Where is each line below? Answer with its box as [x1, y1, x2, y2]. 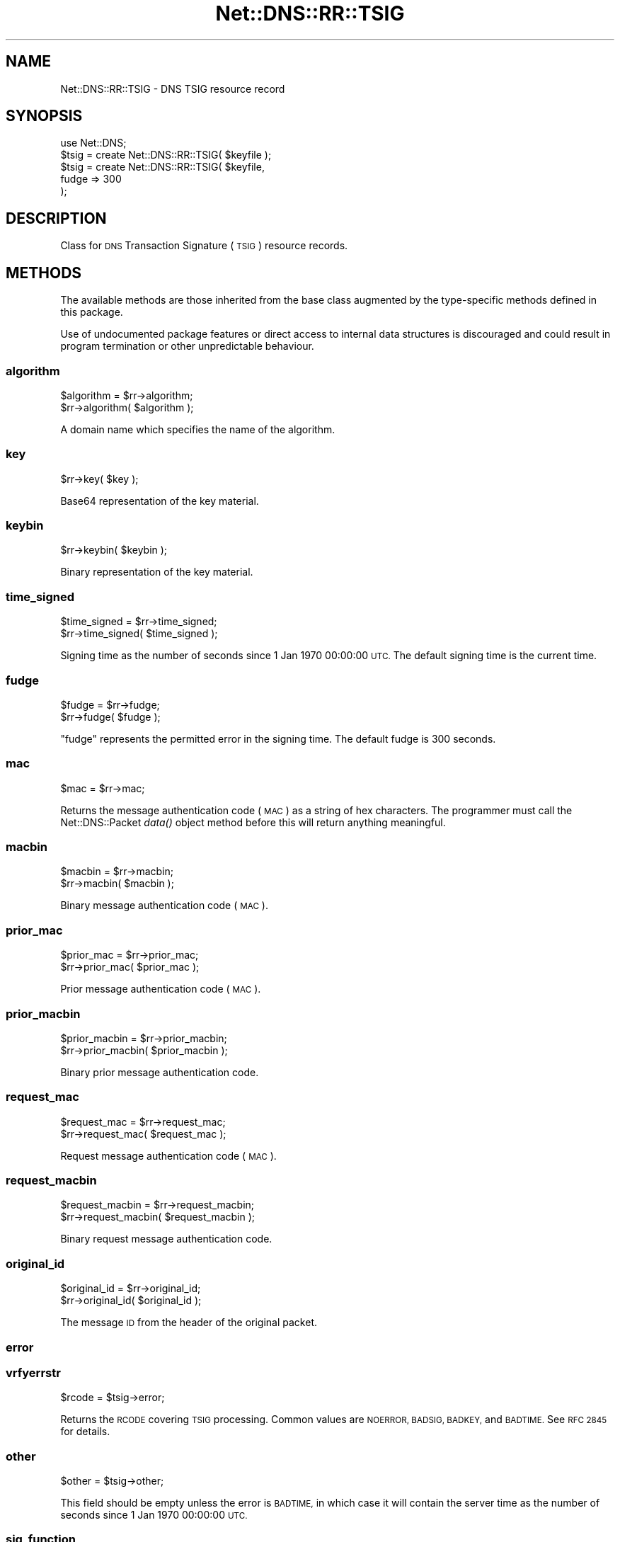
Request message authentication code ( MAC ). [60, 1149, 277, 1162]
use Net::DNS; [60, 137, 127, 149]
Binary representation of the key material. [60, 566, 253, 578]
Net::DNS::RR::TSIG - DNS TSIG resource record [60, 82, 285, 95]
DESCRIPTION [6, 209, 107, 227]
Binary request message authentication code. [60, 1233, 272, 1245]
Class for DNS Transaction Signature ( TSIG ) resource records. [60, 239, 348, 252]
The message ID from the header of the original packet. [60, 1316, 318, 1329]
